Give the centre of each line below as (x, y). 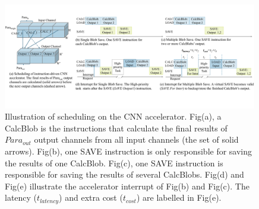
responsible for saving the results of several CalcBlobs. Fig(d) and (124, 174)
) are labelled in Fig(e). (179, 197)
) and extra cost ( (91, 197)
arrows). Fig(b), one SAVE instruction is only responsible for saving (129, 151)
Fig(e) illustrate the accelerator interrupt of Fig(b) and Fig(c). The (127, 186)
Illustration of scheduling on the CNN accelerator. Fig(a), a (113, 116)
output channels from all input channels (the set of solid (136, 139)
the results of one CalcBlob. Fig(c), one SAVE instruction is (114, 163)
